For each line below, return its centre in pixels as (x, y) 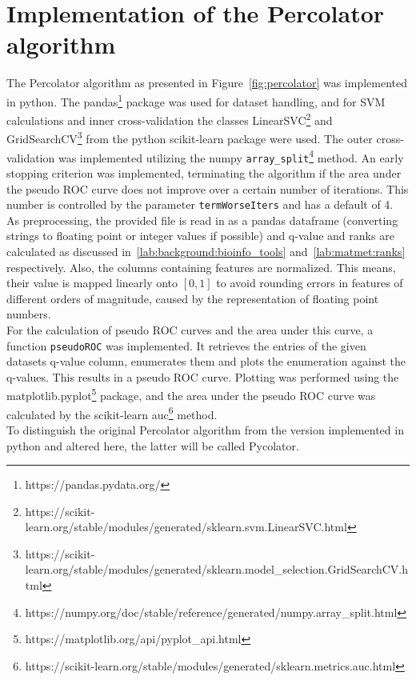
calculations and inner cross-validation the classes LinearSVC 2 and (170, 119)
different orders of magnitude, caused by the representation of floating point (193, 298)
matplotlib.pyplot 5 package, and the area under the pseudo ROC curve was (191, 394)
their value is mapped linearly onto (92, 283)
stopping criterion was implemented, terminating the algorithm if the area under (204, 172)
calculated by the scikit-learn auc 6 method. (112, 413)
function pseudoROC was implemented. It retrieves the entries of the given (186, 345)
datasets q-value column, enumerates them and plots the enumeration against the (206, 361)
